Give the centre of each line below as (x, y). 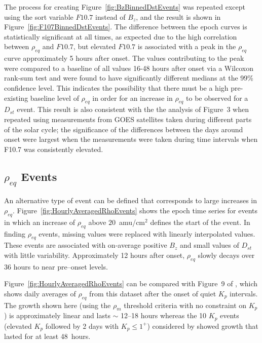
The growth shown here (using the (58, 305)
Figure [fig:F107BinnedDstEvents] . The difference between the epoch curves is (126, 27)
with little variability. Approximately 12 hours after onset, (95, 255)
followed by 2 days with (82, 326)
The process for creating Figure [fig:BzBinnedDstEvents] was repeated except (125, 7)
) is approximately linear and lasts (57, 315)
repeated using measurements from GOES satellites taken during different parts (128, 119)
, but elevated (95, 46)
